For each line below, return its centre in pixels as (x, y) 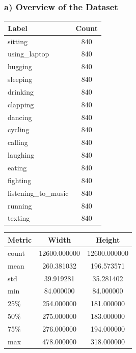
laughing (21, 155)
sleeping (20, 79)
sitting (18, 41)
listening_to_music (38, 193)
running (20, 205)
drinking (21, 91)
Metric (20, 239)
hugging (20, 66)
